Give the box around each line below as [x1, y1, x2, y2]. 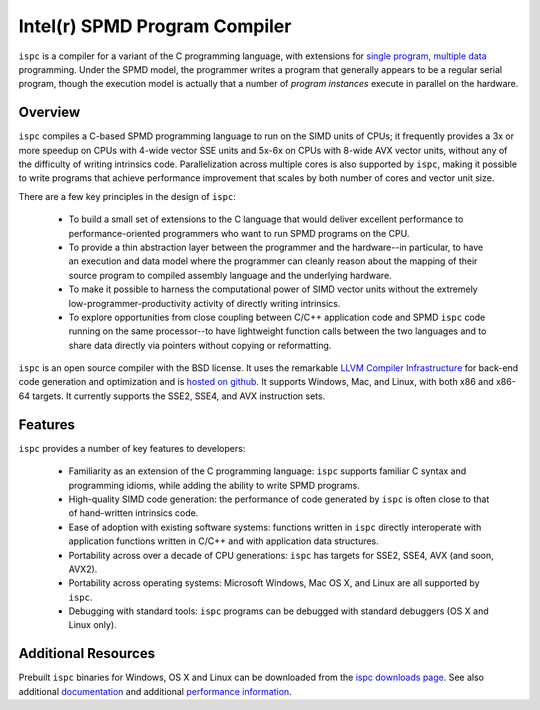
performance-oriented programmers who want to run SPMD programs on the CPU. [68, 227, 410, 239]
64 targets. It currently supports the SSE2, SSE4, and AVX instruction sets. [18, 390, 326, 402]
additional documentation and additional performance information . [18, 685, 292, 697]
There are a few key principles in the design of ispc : [18, 190, 237, 202]
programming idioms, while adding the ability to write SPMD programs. [68, 479, 360, 491]
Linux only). [68, 619, 117, 631]
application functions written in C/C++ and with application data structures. [68, 535, 379, 547]
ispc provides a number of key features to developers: [18, 442, 246, 454]
